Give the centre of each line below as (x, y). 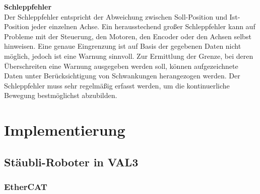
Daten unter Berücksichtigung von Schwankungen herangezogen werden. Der (122, 76)
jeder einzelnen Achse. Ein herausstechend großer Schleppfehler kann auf (143, 26)
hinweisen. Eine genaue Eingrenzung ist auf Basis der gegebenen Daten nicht (123, 46)
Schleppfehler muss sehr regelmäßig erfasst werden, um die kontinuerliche (117, 85)
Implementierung (65, 130)
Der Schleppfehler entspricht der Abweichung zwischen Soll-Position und (116, 16)
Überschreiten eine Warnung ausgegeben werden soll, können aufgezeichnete (121, 66)
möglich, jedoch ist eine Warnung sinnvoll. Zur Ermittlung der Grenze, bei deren (129, 56)
